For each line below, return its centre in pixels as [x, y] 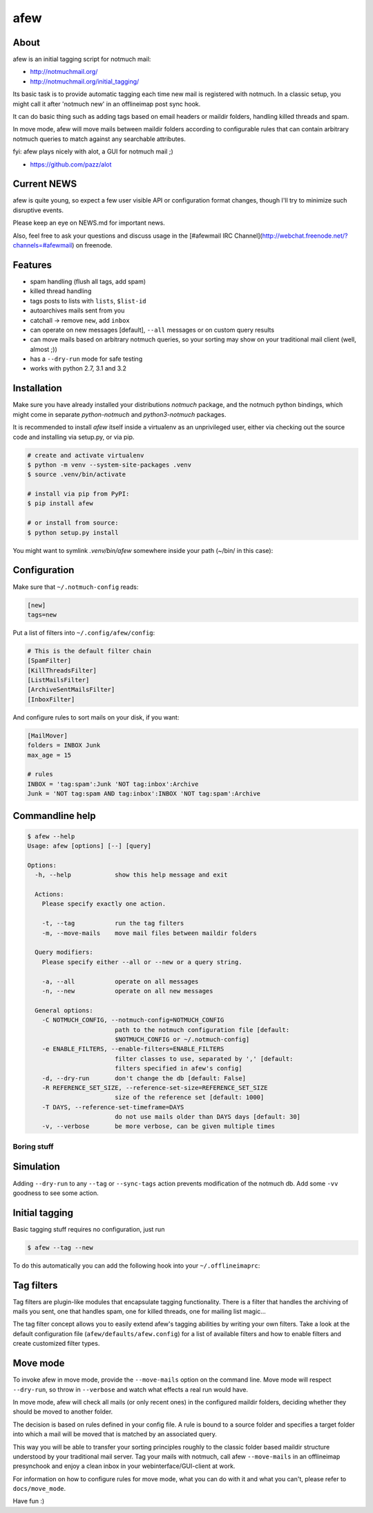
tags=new [42, 614]
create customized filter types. [56, 1344]
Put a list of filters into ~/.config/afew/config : [84, 632]
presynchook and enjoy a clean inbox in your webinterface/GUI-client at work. [124, 1466]
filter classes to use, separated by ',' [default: [204, 1059]
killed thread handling [61, 291]
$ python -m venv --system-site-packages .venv [109, 464]
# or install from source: [73, 523]
